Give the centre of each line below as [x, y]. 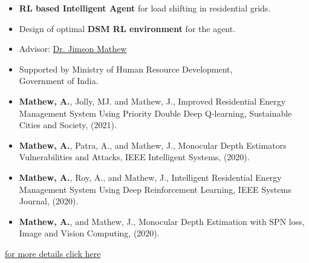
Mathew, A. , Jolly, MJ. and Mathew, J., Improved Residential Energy [152, 101]
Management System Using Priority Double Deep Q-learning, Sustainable [155, 113]
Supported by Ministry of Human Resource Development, [126, 69]
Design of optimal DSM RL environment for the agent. [127, 28]
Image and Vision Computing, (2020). [89, 233]
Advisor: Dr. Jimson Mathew [73, 49]
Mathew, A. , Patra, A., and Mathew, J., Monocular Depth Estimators [153, 145]
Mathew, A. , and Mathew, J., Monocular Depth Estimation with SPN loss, [162, 221]
